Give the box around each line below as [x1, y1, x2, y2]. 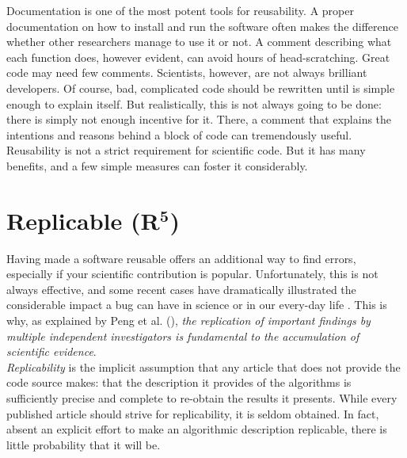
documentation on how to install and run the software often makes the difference [6, 17, 398, 34]
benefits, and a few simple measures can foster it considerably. [6, 157, 308, 174]
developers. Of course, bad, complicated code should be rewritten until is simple [6, 79, 395, 96]
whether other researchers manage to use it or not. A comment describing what [6, 33, 392, 50]
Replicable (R [6, 204, 160, 236]
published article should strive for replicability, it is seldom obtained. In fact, [6, 405, 379, 422]
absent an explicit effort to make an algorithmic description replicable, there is [6, 421, 387, 437]
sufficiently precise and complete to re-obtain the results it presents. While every [6, 390, 397, 406]
